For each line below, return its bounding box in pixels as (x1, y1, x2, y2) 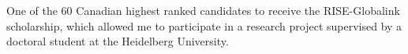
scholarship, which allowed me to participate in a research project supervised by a (6, 17, 402, 34)
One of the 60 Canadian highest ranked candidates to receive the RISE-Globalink (6, 2, 400, 18)
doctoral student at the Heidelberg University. (6, 33, 229, 49)
